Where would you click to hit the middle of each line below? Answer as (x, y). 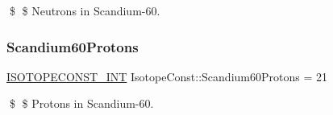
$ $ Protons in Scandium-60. (81, 103)
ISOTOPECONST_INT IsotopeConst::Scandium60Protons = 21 (167, 76)
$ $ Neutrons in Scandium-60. (85, 10)
